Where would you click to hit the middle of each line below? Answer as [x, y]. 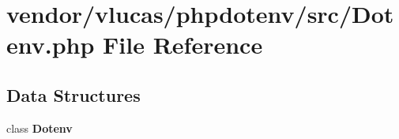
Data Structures [73, 94]
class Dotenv [40, 128]
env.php [51, 45]
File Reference [183, 45]
